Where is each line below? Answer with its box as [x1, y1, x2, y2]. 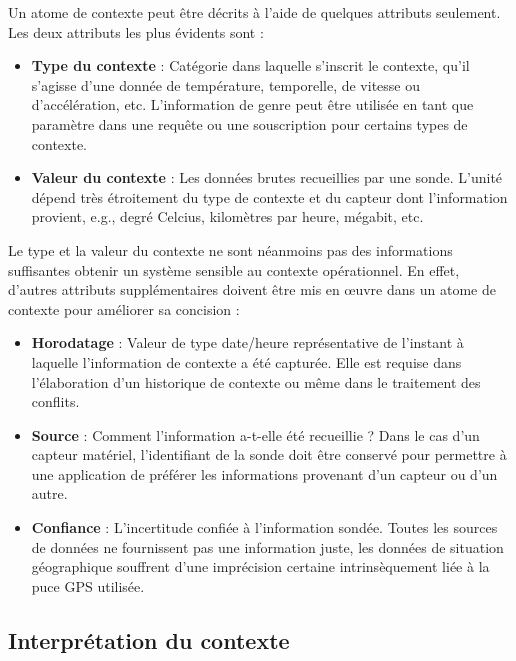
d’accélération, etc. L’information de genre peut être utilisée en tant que [31, 94, 474, 115]
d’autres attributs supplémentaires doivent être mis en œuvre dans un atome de [8, 279, 496, 300]
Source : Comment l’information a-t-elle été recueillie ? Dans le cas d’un [31, 424, 480, 445]
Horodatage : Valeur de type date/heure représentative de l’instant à [31, 332, 464, 353]
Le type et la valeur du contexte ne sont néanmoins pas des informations [8, 239, 453, 260]
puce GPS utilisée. [31, 575, 145, 596]
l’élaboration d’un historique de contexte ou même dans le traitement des [31, 371, 481, 392]
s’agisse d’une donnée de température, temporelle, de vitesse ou [31, 74, 420, 95]
